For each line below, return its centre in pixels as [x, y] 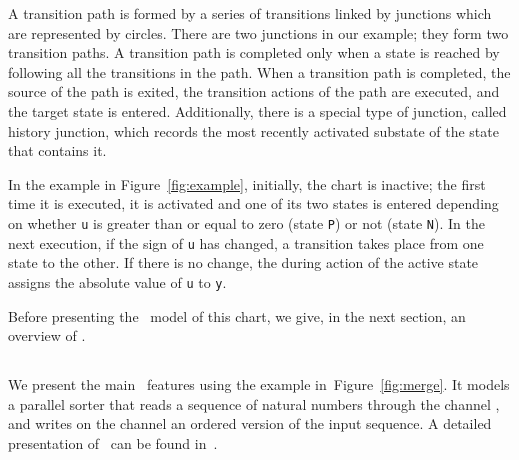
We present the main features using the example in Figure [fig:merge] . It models [259, 384]
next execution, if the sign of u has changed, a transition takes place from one [246, 242]
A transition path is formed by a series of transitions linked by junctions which [250, 13]
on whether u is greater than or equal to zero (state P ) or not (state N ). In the [246, 222]
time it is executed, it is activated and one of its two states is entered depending [253, 203]
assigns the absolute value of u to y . [117, 281]
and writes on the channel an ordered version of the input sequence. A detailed [250, 423]
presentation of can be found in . [113, 442]
